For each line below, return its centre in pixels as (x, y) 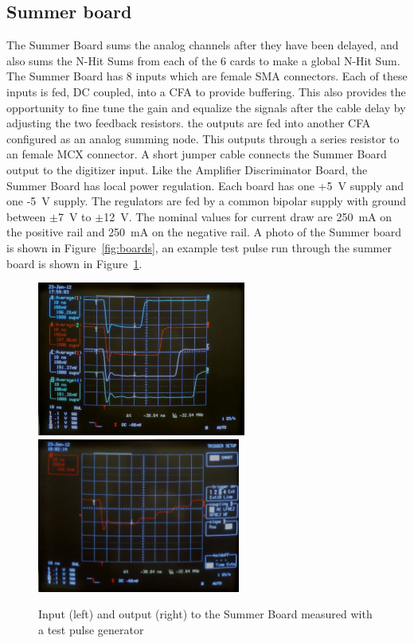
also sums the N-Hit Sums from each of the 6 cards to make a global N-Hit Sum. (203, 60)
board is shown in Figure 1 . (74, 263)
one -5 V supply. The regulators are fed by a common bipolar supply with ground (207, 201)
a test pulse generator (91, 629)
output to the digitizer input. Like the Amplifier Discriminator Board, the (187, 169)
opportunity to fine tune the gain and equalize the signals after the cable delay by (206, 107)
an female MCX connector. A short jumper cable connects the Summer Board (197, 154)
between (26, 216)
